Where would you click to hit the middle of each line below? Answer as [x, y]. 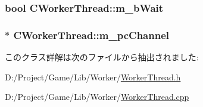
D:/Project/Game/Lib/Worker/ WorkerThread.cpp [97, 97]
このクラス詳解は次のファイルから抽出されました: [102, 57]
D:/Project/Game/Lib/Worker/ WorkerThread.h [93, 77]
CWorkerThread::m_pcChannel [91, 35]
